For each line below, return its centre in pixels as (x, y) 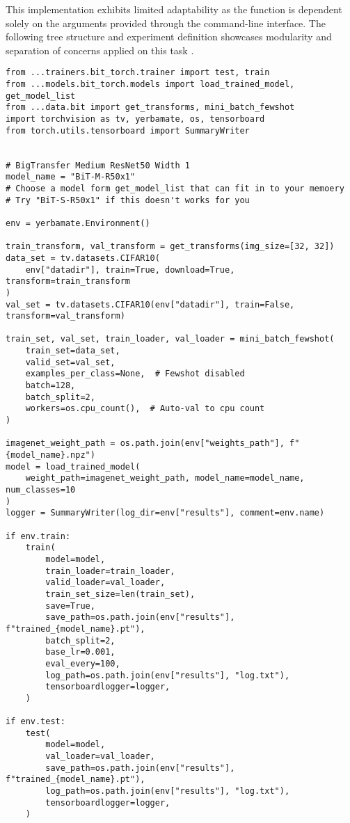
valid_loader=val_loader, (105, 583)
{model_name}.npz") (50, 455)
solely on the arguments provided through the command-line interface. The (166, 23)
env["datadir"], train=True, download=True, (130, 270)
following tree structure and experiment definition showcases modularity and (169, 37)
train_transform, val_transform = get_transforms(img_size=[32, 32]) (170, 247)
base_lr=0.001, (80, 652)
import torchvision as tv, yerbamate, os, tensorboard (135, 119)
